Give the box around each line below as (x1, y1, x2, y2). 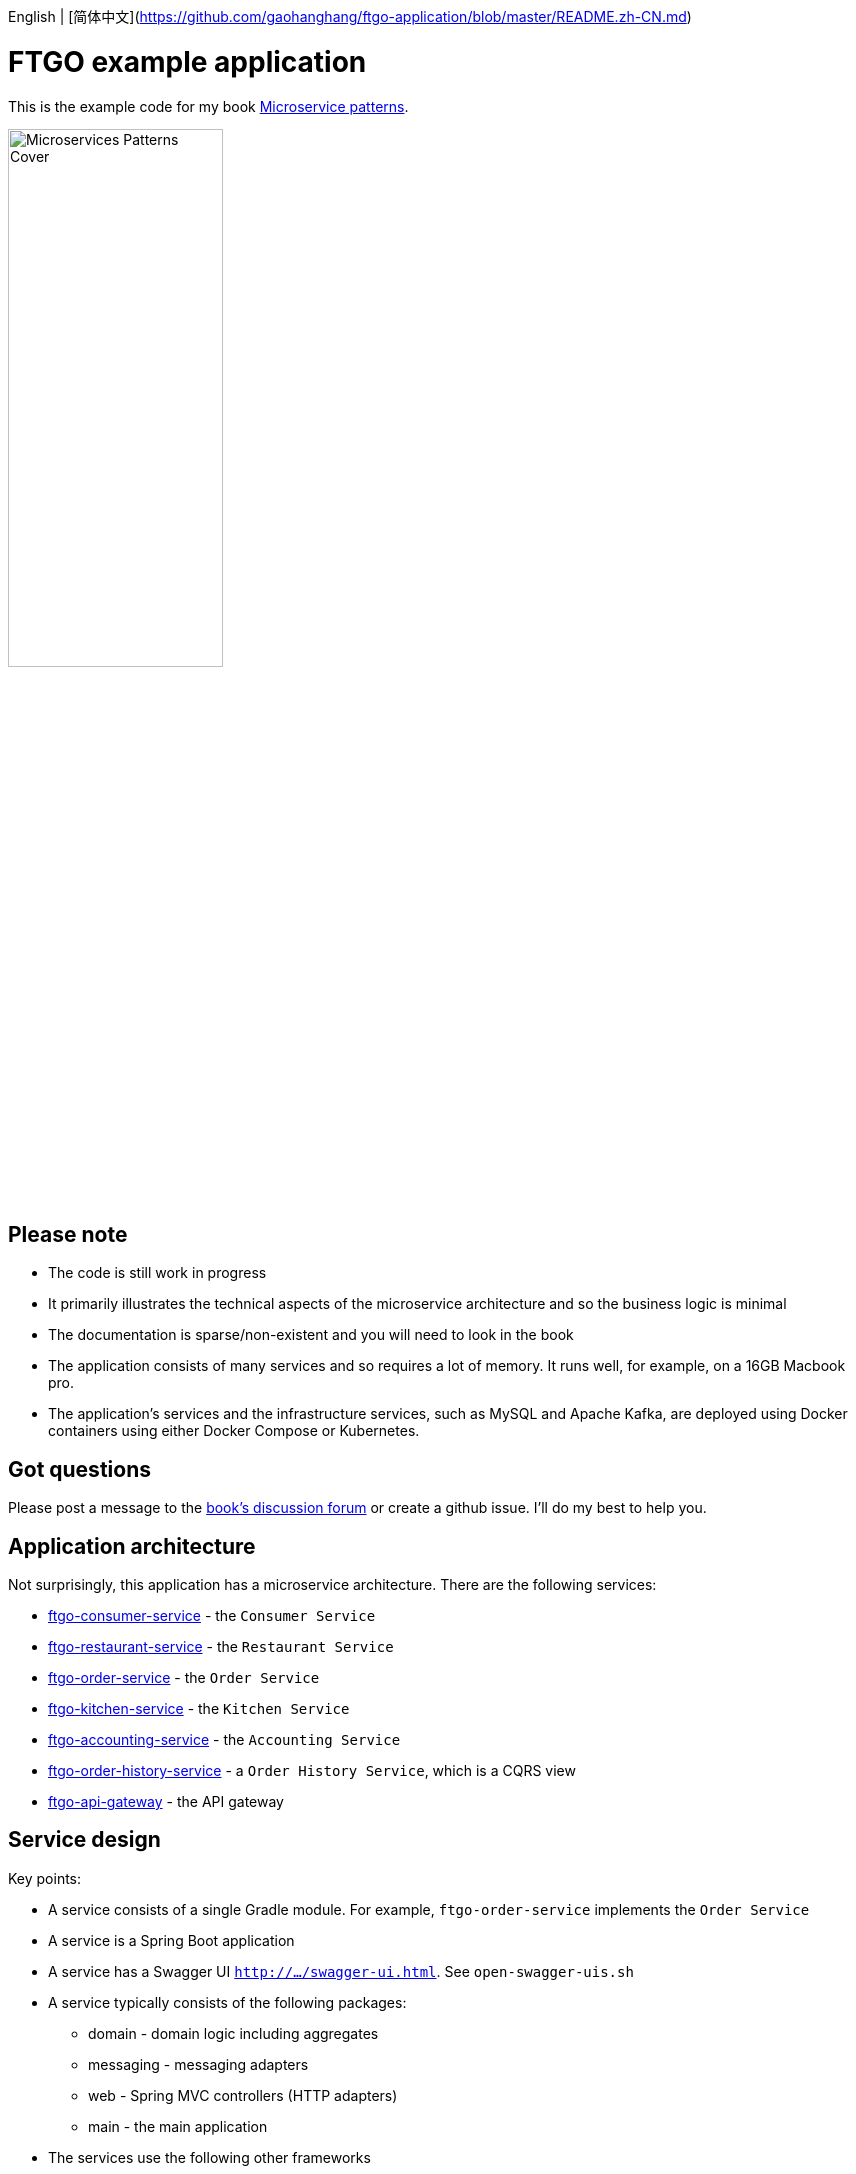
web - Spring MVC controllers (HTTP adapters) (88, 2086, 398, 2104)
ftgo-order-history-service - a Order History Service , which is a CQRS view (48, 1762, 576, 1780)
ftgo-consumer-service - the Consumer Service (48, 1607, 376, 1625)
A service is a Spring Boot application (48, 1931, 295, 1949)
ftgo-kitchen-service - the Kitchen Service (48, 1700, 350, 1718)
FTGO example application (8, 44, 367, 79)
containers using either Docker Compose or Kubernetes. (48, 1422, 420, 1440)
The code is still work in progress (48, 1264, 267, 1282)
